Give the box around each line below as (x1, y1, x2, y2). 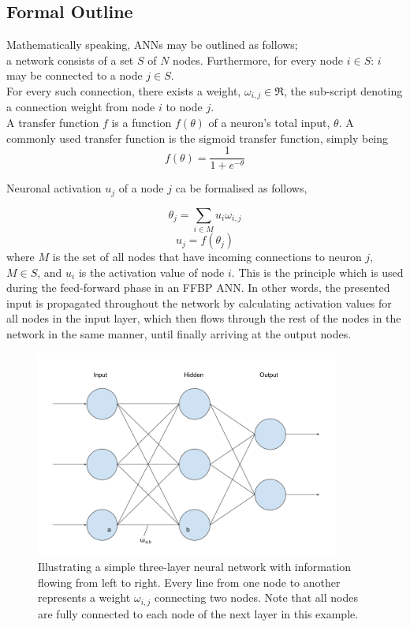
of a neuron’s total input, (208, 114, 330, 131)
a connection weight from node (6, 99, 155, 115)
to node (166, 99, 203, 115)
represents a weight (38, 589, 131, 606)
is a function (111, 114, 172, 131)
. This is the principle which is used (231, 263, 404, 280)
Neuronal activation (6, 180, 102, 196)
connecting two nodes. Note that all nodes (154, 589, 358, 606)
